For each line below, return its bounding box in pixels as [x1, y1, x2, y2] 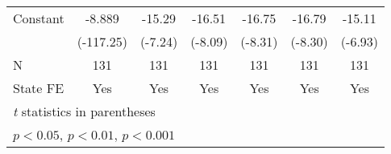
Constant [13, 9, 64, 27]
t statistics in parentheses [13, 102, 156, 120]
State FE [13, 79, 64, 97]
